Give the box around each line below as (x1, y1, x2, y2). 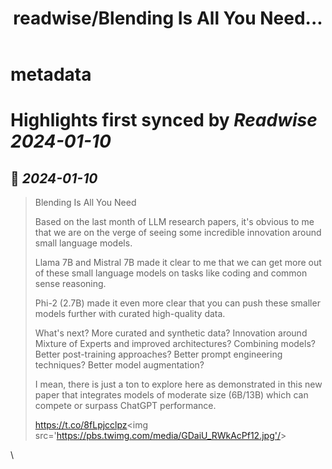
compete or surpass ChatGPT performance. (34, 400, 217, 412)
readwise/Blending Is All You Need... (13, 7, 323, 30)
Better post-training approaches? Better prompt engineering (34, 348, 283, 361)
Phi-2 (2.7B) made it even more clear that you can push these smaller (34, 297, 321, 309)
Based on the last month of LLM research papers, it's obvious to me (34, 216, 315, 228)
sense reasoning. (34, 278, 107, 290)
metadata (10, 63, 92, 86)
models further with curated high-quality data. (34, 308, 226, 320)
